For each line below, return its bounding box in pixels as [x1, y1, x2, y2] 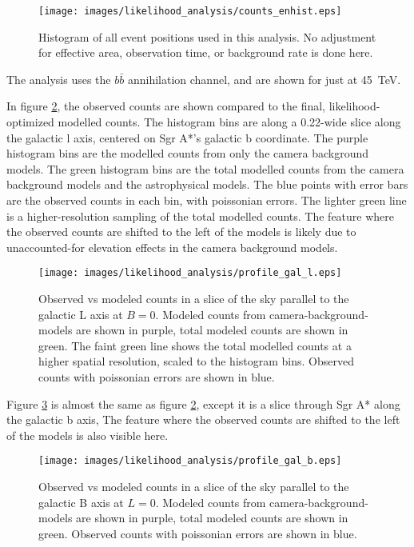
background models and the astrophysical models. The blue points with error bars [6, 176, 408, 193]
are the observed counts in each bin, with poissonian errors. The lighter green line [6, 192, 407, 208]
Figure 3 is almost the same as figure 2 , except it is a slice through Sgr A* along [6, 395, 400, 412]
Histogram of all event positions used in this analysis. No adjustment [38, 28, 376, 45]
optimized [6, 114, 54, 130]
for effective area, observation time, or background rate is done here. [38, 44, 373, 61]
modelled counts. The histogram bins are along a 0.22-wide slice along [58, 114, 401, 130]
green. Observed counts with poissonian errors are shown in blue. [38, 525, 357, 541]
